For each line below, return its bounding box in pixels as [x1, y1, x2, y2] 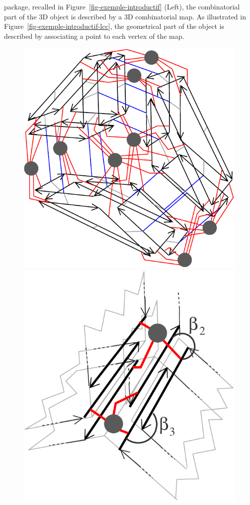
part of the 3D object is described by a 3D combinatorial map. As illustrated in [4, 11, 246, 21]
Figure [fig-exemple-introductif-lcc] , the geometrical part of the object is [4, 21, 225, 31]
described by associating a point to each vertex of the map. [4, 30, 184, 41]
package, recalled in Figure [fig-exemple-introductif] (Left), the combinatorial [4, 1, 240, 11]
